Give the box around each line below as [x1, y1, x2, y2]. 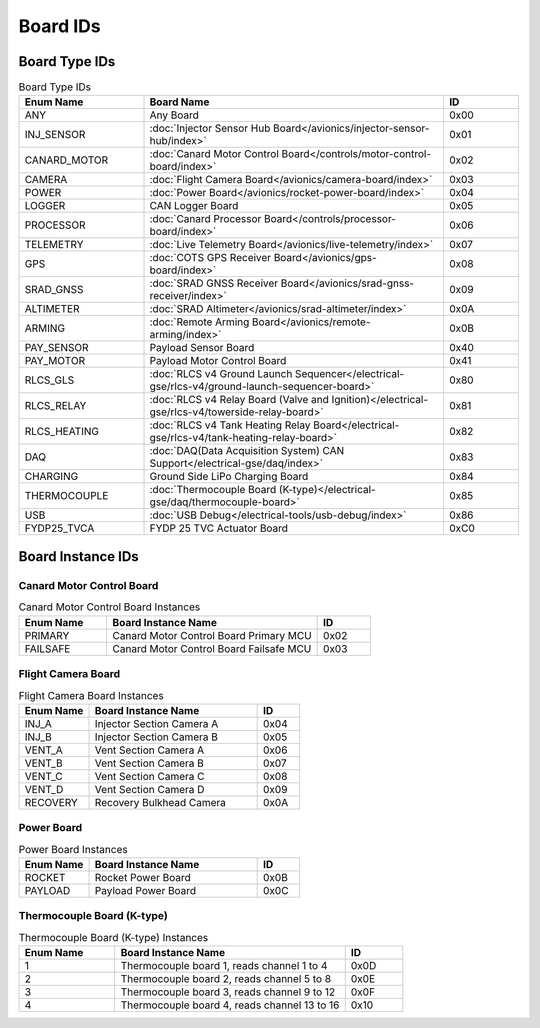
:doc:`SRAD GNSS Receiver [149, 276, 279, 290]
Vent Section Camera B [94, 756, 204, 770]
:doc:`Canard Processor [149, 212, 262, 226]
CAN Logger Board [149, 199, 239, 213]
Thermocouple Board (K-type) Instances [18, 930, 209, 944]
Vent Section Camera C [94, 769, 205, 783]
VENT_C [24, 769, 64, 783]
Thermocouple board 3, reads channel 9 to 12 [120, 985, 336, 999]
